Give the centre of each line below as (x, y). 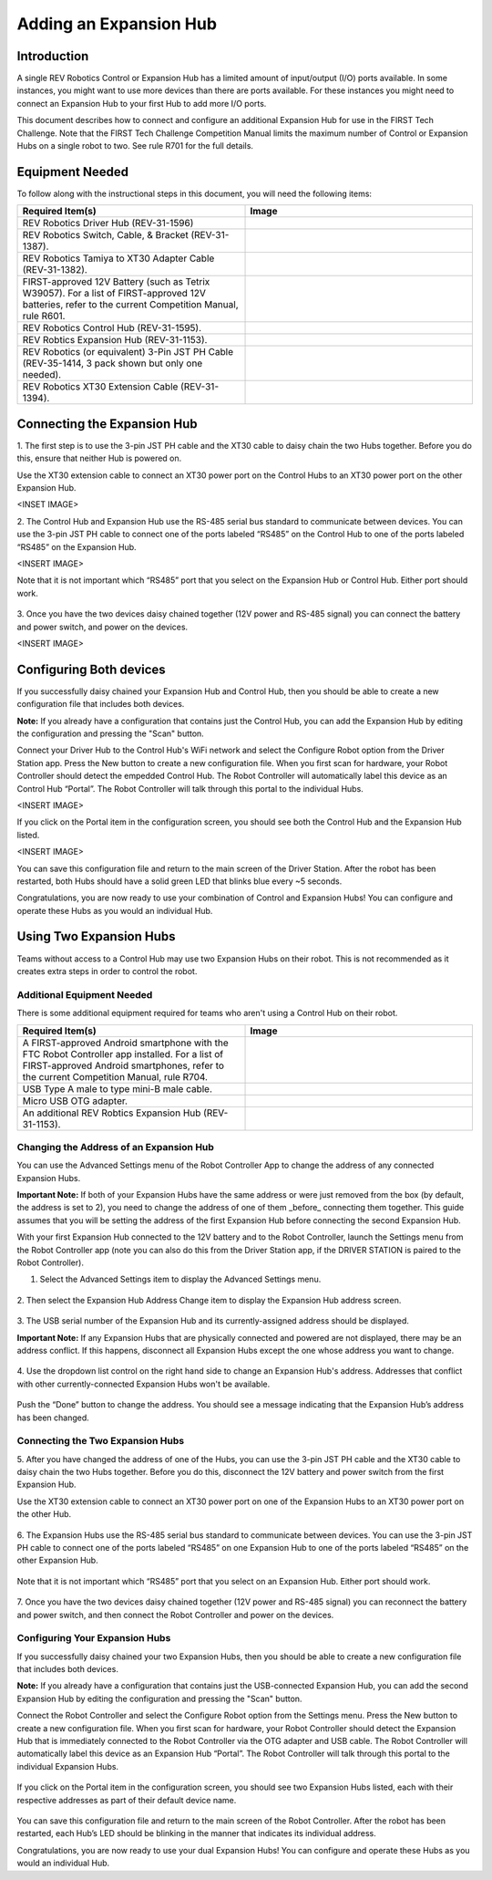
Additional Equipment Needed (85, 994)
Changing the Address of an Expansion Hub (115, 1147)
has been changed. (53, 1418)
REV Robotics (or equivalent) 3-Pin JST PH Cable (128, 352)
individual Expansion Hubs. (67, 1766)
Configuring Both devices (91, 669)
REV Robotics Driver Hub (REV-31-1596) (108, 223)
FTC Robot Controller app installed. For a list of (123, 1054)
